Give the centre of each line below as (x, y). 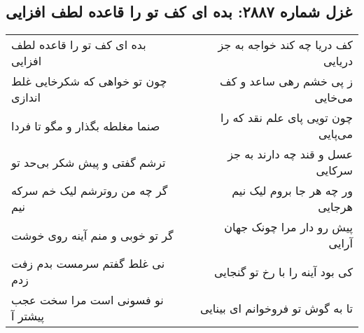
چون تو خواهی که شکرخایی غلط (89, 81)
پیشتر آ (28, 316)
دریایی (338, 61)
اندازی (26, 97)
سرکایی (334, 170)
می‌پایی (335, 134)
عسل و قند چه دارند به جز (290, 154)
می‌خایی (334, 97)
